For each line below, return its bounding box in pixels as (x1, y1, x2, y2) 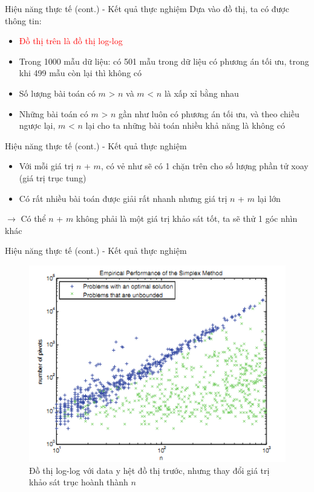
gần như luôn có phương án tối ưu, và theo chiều (119, 107, 299, 120)
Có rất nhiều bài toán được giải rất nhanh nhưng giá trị (19, 192, 227, 204)
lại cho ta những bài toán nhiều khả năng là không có (85, 119, 286, 132)
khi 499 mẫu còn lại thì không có (19, 66, 142, 79)
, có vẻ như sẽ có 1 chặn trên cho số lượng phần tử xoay (100, 160, 309, 172)
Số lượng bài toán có (19, 86, 96, 99)
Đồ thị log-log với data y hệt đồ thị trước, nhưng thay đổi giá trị (29, 464, 270, 476)
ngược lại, (19, 119, 56, 132)
